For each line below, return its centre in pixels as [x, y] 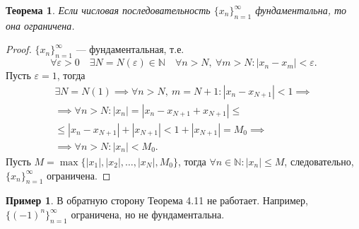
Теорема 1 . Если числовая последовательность [108, 10]
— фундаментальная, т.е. [130, 49]
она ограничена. [40, 25]
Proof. [19, 49]
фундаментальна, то [301, 10]
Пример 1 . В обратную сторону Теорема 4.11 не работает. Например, [157, 200]
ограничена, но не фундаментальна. [148, 214]
